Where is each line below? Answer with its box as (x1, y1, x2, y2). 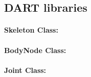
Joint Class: (4, 64, 47, 75)
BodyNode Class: (4, 44, 66, 55)
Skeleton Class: (4, 24, 58, 35)
